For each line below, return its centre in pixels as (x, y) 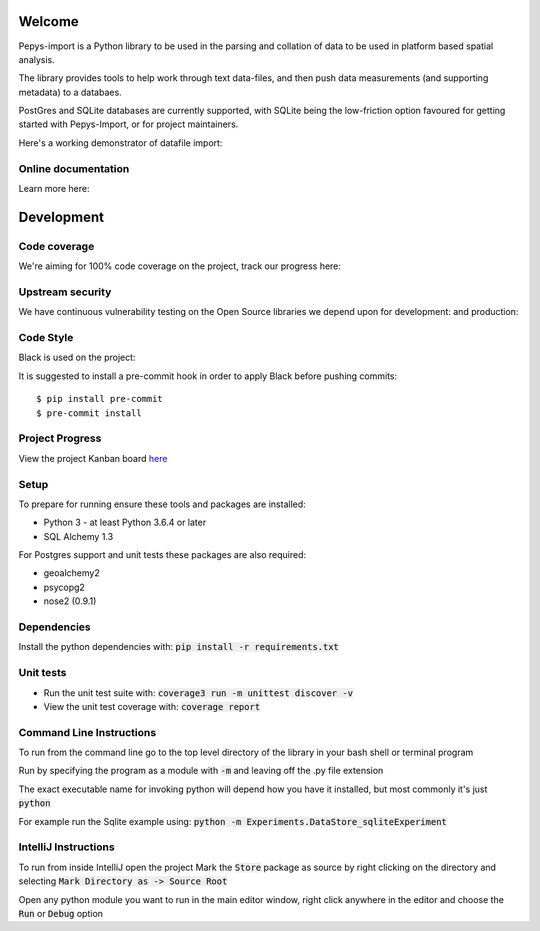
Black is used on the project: (77, 357)
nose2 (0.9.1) (70, 601)
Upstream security (65, 292)
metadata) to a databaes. (70, 92)
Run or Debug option (61, 913)
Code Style (46, 338)
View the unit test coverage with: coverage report (152, 706)
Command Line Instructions (87, 732)
